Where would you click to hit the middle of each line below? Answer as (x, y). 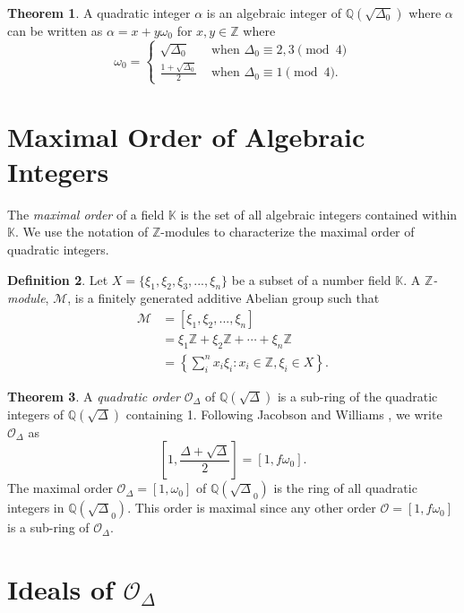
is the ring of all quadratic (345, 488)
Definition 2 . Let (58, 279)
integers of (36, 414)
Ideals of (60, 589)
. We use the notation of (82, 232)
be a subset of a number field (311, 279)
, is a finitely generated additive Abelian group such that (223, 298)
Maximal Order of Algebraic (186, 136)
